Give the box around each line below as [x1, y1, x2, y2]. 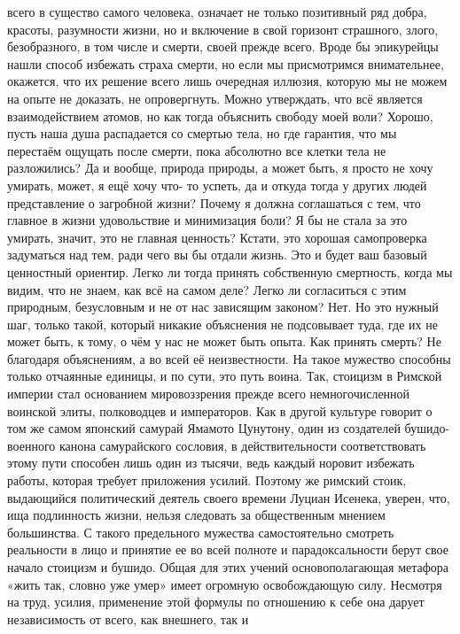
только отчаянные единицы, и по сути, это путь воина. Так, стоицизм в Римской [7, 367, 442, 385]
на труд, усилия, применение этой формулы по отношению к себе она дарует [7, 592, 425, 611]
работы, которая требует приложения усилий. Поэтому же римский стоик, [7, 471, 407, 490]
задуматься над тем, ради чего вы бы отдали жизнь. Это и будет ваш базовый [7, 245, 427, 264]
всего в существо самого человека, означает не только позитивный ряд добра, [7, 3, 427, 20]
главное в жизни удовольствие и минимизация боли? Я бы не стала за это [7, 211, 408, 229]
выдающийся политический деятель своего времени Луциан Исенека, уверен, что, [7, 488, 450, 506]
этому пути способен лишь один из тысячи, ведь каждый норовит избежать [7, 453, 415, 472]
